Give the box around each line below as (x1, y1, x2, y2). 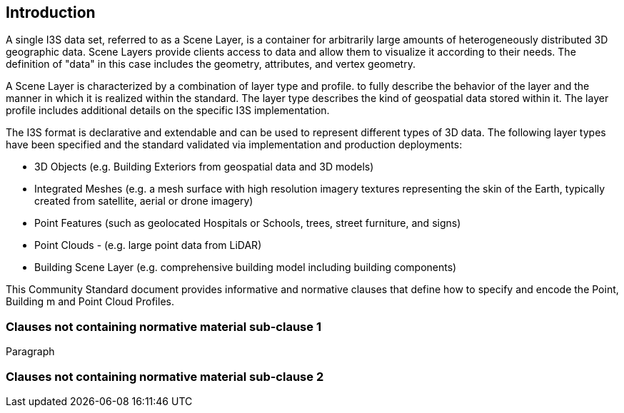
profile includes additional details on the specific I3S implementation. (6, 104, 330, 117)
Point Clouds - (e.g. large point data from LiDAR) (34, 239, 262, 252)
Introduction (6, 4, 96, 21)
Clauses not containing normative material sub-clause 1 (6, 319, 321, 334)
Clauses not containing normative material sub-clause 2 (6, 369, 324, 384)
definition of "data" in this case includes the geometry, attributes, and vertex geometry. (6, 58, 416, 71)
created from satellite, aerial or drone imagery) (34, 195, 253, 208)
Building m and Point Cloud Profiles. (6, 295, 174, 308)
